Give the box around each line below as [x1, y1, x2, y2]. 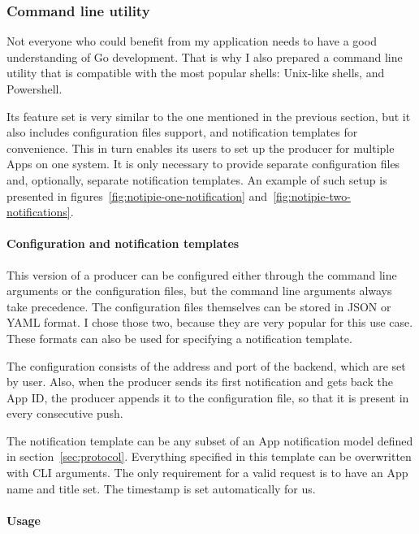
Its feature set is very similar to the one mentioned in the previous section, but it [6, 107, 411, 124]
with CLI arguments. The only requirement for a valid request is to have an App [6, 464, 408, 481]
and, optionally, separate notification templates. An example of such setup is [6, 171, 387, 188]
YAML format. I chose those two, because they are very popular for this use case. [6, 314, 413, 331]
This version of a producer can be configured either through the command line [6, 266, 397, 283]
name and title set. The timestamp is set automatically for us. [6, 480, 316, 497]
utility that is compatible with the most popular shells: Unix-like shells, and [6, 64, 385, 81]
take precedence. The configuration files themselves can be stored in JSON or [6, 297, 391, 315]
